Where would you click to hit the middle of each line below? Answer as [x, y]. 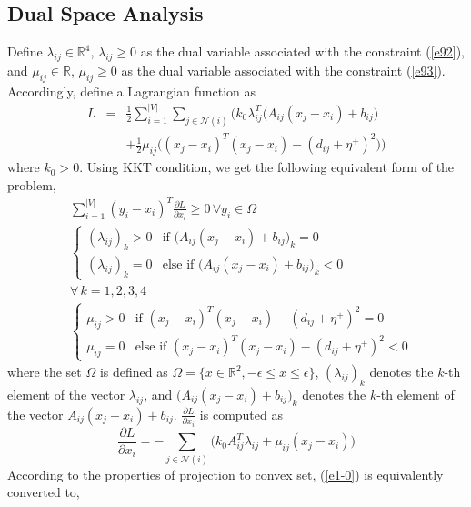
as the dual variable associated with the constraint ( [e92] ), [302, 51]
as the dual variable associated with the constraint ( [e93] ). [283, 70]
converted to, [44, 492]
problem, [32, 184]
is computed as [241, 414]
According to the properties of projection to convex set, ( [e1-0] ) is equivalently [225, 474]
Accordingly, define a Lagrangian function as [131, 91]
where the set [45, 372]
